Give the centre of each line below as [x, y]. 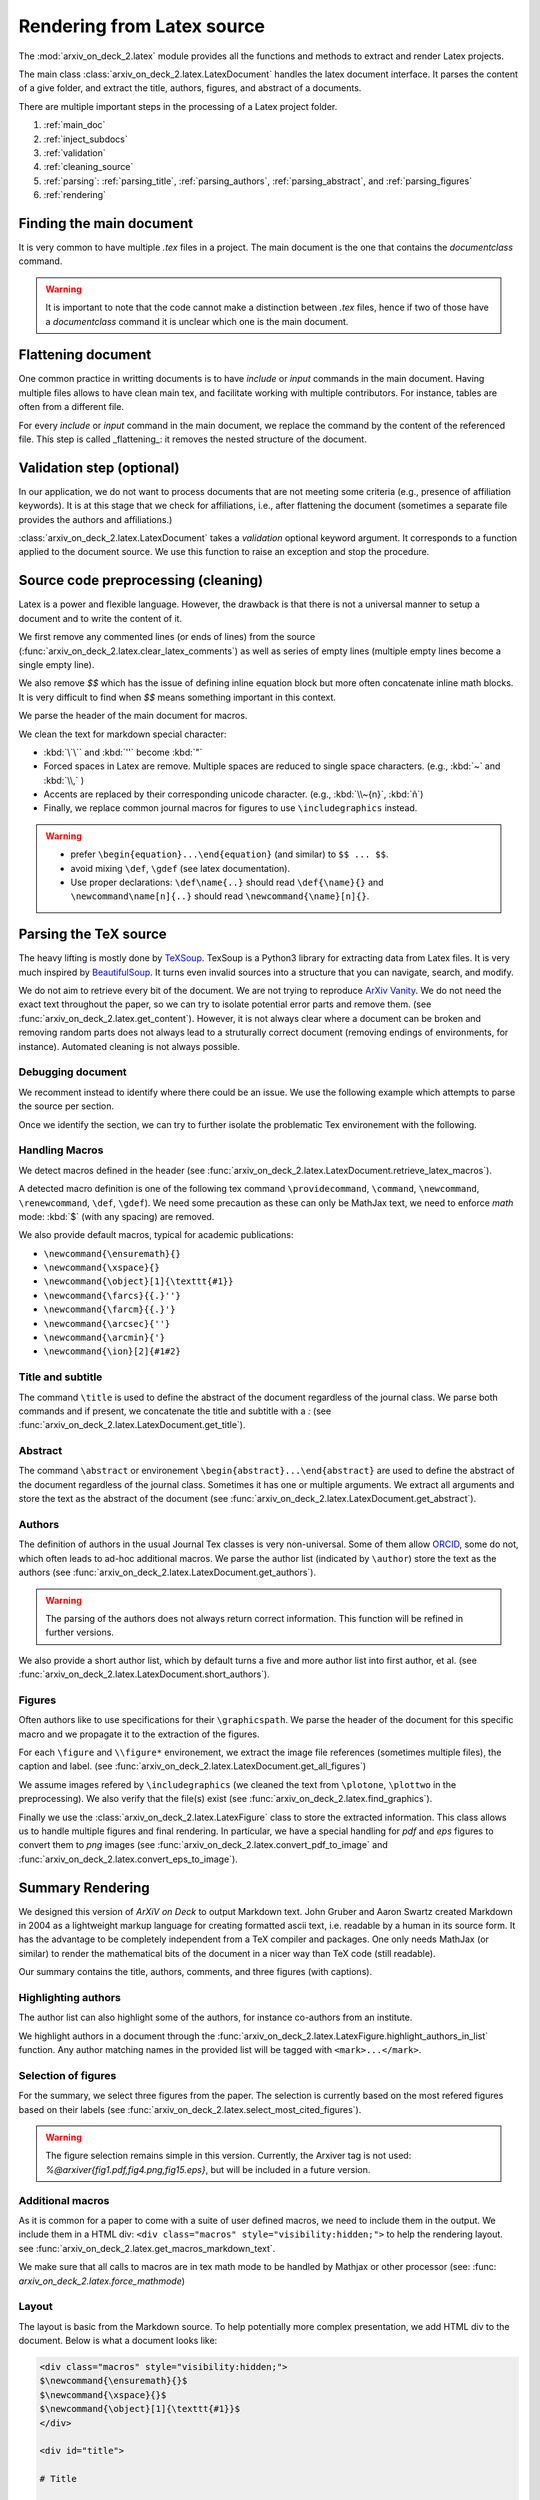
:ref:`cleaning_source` [88, 167]
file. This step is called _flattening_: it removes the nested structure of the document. [192, 439]
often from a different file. [71, 407]
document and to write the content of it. [100, 618]
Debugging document [72, 1072]
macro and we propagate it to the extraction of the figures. [139, 1734]
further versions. [80, 1632]
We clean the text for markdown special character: [122, 734]
